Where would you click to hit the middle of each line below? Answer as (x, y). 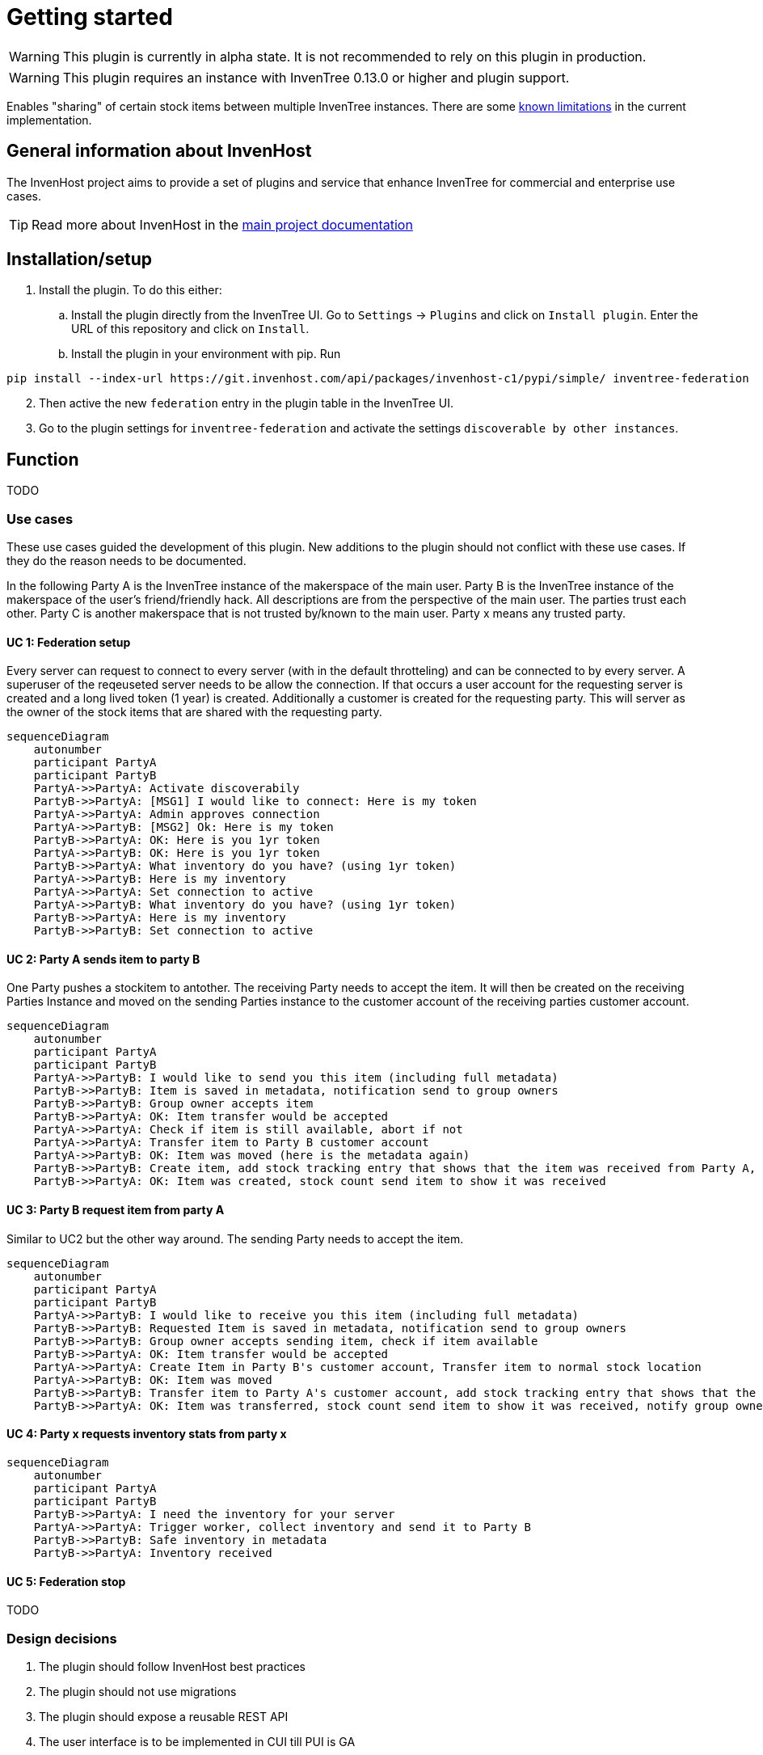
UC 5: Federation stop (66, 1581)
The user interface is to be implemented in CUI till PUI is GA (197, 1741)
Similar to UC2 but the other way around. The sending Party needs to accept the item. (235, 1238)
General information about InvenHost (159, 151)
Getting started (90, 17)
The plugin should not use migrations (138, 1691)
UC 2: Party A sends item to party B (103, 959)
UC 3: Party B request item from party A (116, 1210)
